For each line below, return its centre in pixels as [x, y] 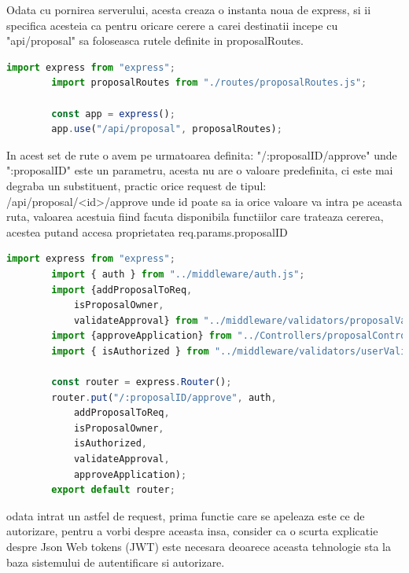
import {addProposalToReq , [122, 290]
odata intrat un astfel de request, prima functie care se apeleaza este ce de [186, 515]
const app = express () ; [113, 114]
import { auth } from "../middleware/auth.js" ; [178, 274]
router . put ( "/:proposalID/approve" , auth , [164, 397]
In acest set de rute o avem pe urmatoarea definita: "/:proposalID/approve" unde [202, 154]
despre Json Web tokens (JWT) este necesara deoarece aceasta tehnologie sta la [199, 546]
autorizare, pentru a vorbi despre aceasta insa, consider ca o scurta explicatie [192, 531]
